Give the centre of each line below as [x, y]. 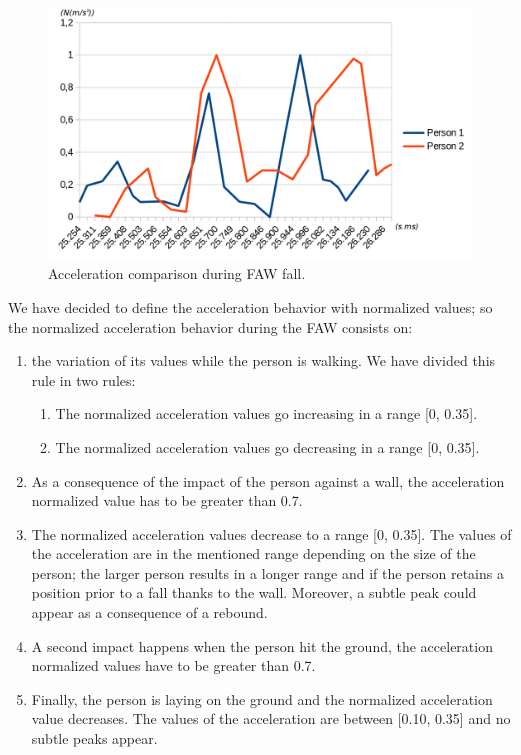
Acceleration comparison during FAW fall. [177, 273]
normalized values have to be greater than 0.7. [173, 665]
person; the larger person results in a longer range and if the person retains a [267, 572]
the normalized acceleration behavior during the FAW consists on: [210, 326]
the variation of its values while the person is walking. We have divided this [263, 360]
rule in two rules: [83, 379]
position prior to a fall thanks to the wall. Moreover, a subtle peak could [254, 592]
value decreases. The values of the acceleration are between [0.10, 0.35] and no [271, 718]
